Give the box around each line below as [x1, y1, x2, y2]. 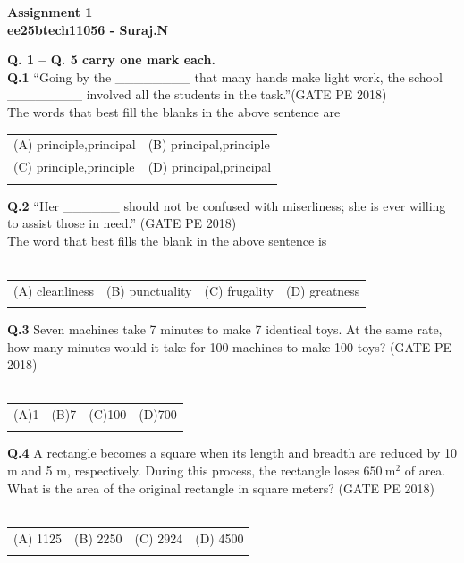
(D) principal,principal [148, 157, 272, 176]
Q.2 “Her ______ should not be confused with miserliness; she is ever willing [7, 196, 446, 214]
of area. [404, 461, 446, 480]
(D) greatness [285, 281, 360, 299]
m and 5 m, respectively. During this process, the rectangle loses [7, 461, 359, 480]
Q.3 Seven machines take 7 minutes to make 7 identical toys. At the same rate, [7, 319, 443, 338]
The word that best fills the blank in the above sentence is [7, 231, 327, 249]
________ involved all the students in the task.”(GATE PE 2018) [7, 85, 387, 104]
